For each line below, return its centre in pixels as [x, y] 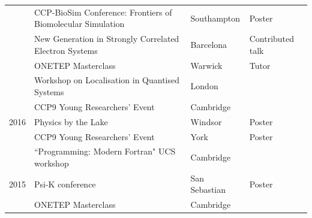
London [204, 86]
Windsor [206, 121]
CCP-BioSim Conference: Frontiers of [103, 12]
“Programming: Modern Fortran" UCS [105, 151]
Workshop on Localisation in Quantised [107, 80]
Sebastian [208, 190]
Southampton [215, 18]
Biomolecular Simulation [79, 24]
